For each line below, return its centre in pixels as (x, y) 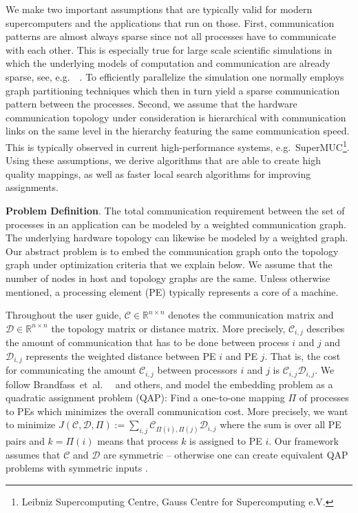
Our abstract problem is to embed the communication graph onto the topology (172, 251)
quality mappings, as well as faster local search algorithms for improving (158, 173)
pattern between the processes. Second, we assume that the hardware (151, 104)
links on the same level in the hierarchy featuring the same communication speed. (178, 131)
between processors (197, 370)
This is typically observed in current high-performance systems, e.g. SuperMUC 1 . (178, 145)
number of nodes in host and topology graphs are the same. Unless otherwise (168, 278)
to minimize (31, 424)
